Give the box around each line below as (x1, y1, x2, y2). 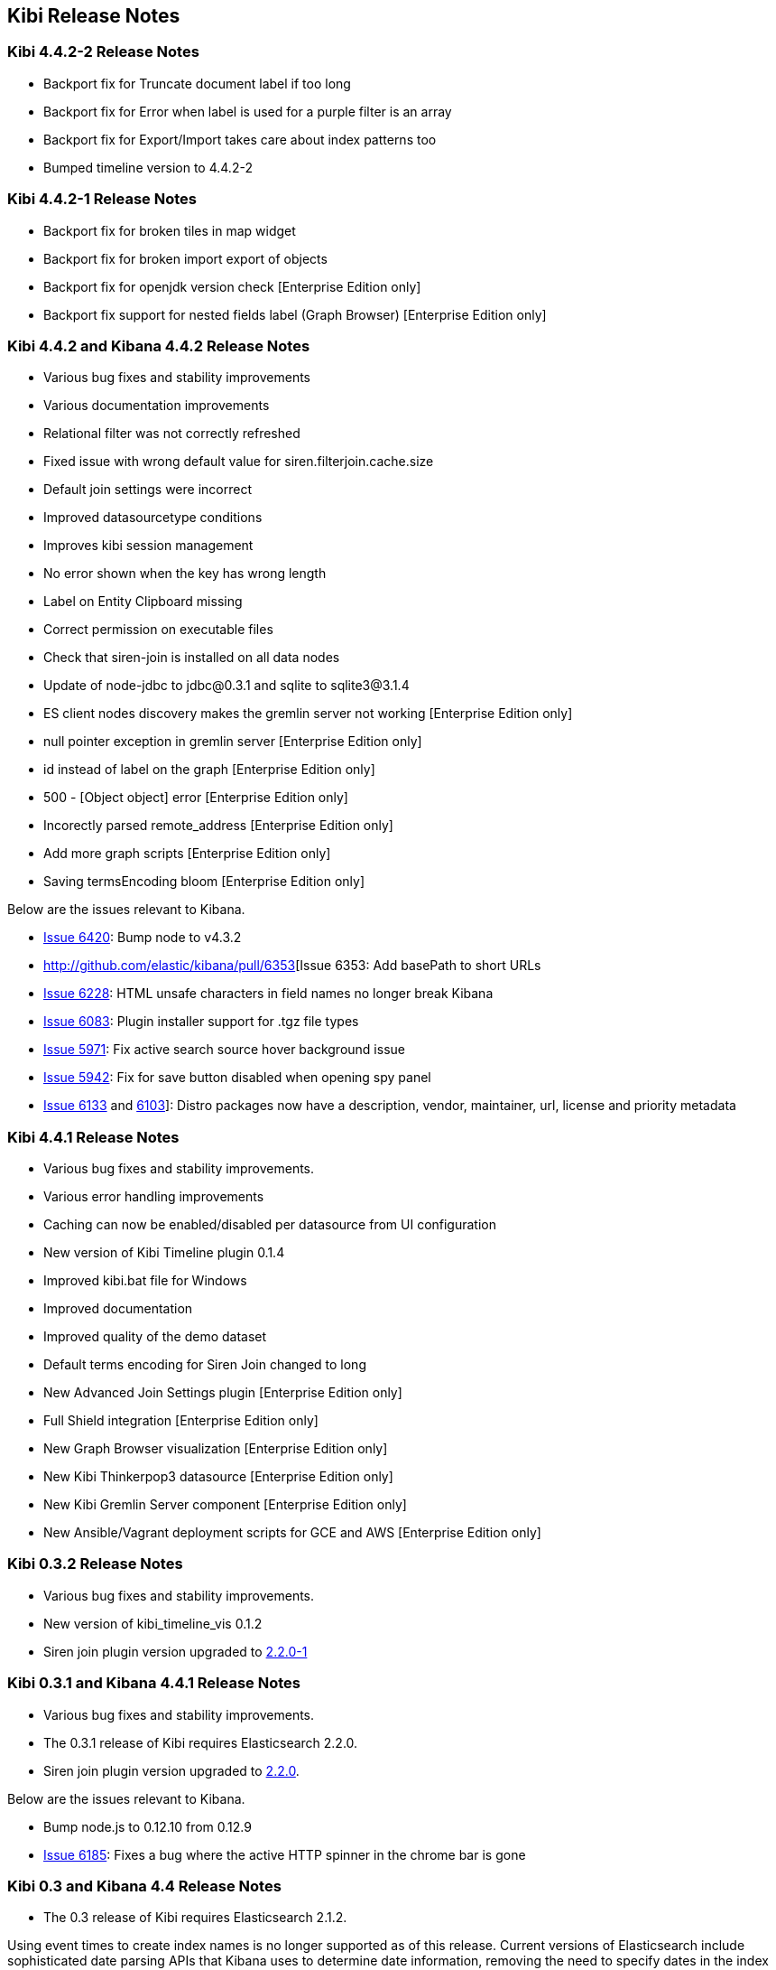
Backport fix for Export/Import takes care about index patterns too (43, 131, 437, 147)
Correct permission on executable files (43, 621, 273, 638)
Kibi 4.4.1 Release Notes (7, 1127, 180, 1146)
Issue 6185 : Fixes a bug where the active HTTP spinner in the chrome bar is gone (43, 1846, 526, 1863)
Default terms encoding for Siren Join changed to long (43, 1357, 366, 1373)
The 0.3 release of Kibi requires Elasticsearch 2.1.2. (43, 1909, 347, 1926)
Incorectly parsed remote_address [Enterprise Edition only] (43, 817, 393, 834)
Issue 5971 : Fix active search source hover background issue (43, 1041, 405, 1058)
